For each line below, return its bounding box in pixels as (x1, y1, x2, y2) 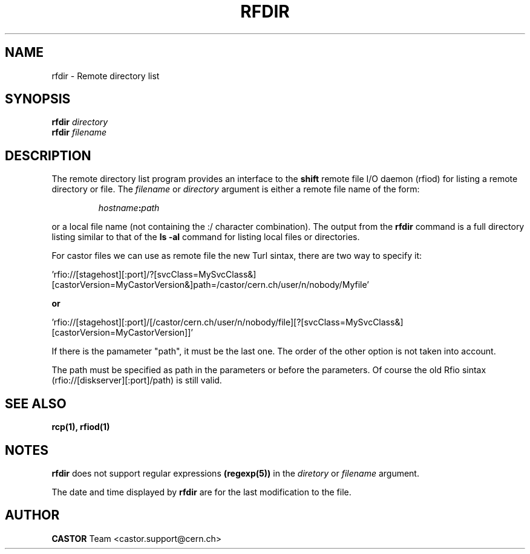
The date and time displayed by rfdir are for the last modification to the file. (51, 486, 352, 497)
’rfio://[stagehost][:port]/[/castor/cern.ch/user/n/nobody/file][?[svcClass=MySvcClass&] (51, 317, 404, 328)
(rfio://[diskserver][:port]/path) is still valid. (51, 375, 222, 386)
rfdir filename (51, 127, 107, 138)
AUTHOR (5, 507, 60, 523)
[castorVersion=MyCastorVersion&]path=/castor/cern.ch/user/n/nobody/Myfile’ (51, 279, 369, 290)
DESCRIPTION (5, 148, 91, 163)
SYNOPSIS (5, 91, 71, 107)
